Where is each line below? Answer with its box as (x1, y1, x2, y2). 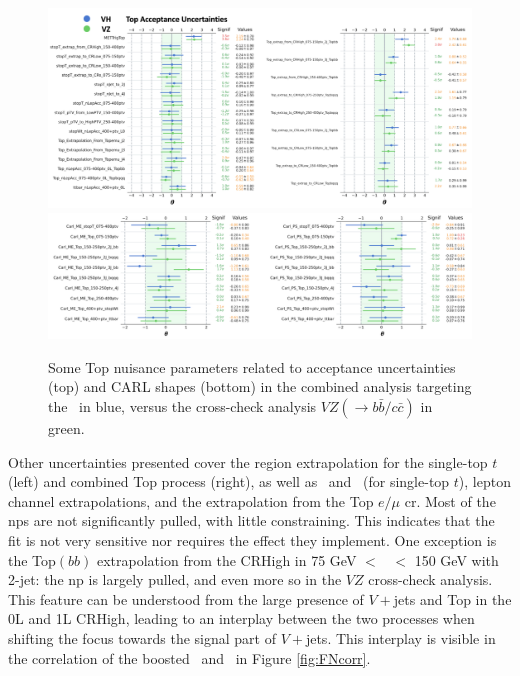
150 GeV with (414, 549, 499, 570)
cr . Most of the (404, 490, 496, 511)
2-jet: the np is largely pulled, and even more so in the (8, 569, 342, 590)
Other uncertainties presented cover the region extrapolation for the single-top (8, 451, 488, 472)
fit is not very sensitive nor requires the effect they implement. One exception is (8, 530, 497, 551)
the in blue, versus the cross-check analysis (48, 396, 317, 417)
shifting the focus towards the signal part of (8, 628, 276, 648)
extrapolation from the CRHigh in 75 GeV (97, 549, 357, 570)
